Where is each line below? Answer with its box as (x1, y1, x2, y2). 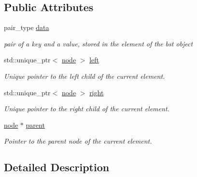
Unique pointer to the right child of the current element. (4, 103, 169, 114)
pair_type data (4, 22, 49, 32)
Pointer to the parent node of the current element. (4, 136, 152, 146)
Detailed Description (4, 160, 110, 175)
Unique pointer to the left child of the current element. (4, 71, 165, 81)
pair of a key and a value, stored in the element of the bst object (4, 38, 193, 48)
